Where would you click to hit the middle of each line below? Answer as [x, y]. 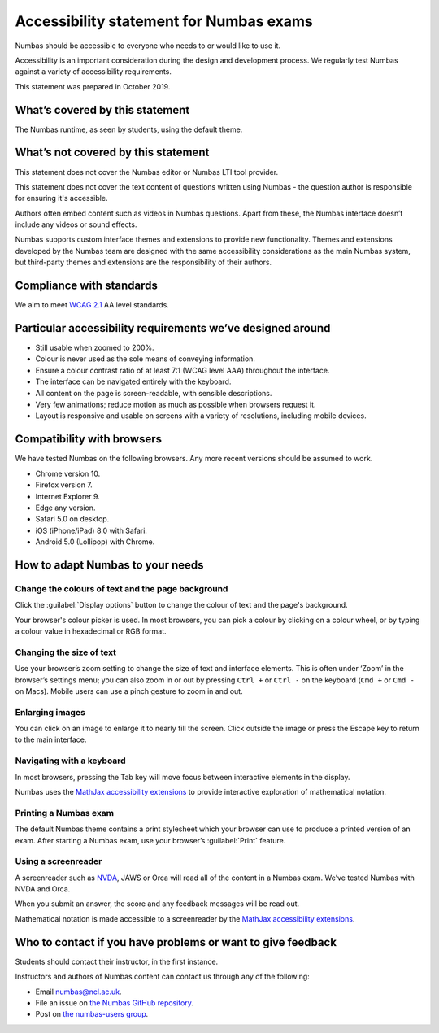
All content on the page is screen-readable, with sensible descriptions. [154, 393]
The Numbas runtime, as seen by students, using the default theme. [129, 129]
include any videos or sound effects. [76, 224]
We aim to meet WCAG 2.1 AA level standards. [92, 305]
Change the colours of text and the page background [122, 588]
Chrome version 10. [68, 473]
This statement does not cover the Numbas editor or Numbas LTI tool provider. [147, 172]
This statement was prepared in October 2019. [93, 86]
